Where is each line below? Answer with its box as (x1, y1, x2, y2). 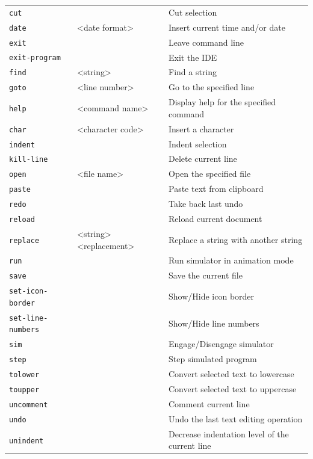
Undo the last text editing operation (169, 412, 303, 425)
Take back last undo (169, 197, 243, 210)
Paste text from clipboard (169, 182, 264, 195)
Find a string (169, 66, 217, 78)
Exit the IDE (169, 51, 217, 63)
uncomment (9, 400, 48, 409)
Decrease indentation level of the (169, 427, 289, 440)
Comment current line (169, 398, 250, 410)
